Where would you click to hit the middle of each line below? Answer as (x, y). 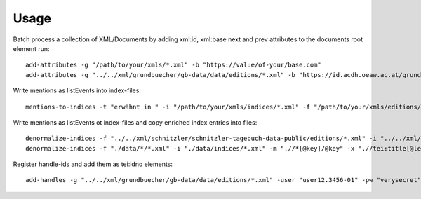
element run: (31, 48)
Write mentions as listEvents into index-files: (77, 90)
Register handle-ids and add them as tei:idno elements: (93, 164)
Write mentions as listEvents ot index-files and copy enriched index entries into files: (135, 122)
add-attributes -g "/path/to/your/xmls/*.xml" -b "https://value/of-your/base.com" (174, 65)
